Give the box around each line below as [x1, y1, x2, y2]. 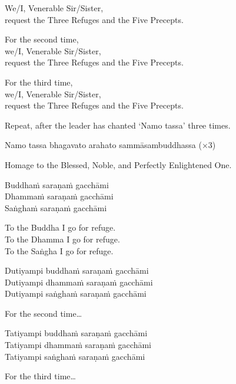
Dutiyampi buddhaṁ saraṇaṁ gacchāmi [5, 264, 149, 277]
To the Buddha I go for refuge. [5, 221, 116, 234]
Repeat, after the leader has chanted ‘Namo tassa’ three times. [5, 119, 231, 131]
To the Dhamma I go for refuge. [5, 232, 120, 245]
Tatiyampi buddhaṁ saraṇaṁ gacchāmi [5, 327, 148, 339]
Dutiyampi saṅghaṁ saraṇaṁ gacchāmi [5, 287, 147, 300]
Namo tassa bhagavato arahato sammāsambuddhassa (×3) [5, 139, 216, 151]
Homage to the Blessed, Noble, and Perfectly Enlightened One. [5, 158, 232, 170]
